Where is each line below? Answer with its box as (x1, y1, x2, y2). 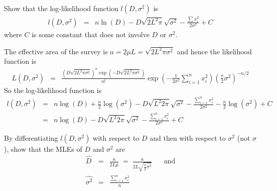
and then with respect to (150, 133, 226, 143)
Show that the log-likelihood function (4, 3, 118, 13)
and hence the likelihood (177, 46, 252, 56)
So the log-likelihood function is (4, 84, 102, 95)
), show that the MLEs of (4, 144, 82, 154)
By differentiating (4, 133, 58, 143)
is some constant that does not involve (32, 29, 150, 39)
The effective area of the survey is (4, 46, 108, 56)
